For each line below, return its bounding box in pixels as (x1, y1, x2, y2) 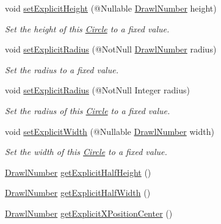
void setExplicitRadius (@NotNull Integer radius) (5, 84, 190, 96)
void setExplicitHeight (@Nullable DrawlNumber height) (5, 2, 217, 14)
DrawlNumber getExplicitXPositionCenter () (5, 206, 173, 219)
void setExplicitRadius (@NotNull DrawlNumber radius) (5, 43, 217, 56)
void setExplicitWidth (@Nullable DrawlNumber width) (5, 125, 214, 137)
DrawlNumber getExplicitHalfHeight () (5, 165, 151, 178)
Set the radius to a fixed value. (5, 63, 118, 76)
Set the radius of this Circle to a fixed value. (5, 104, 170, 117)
